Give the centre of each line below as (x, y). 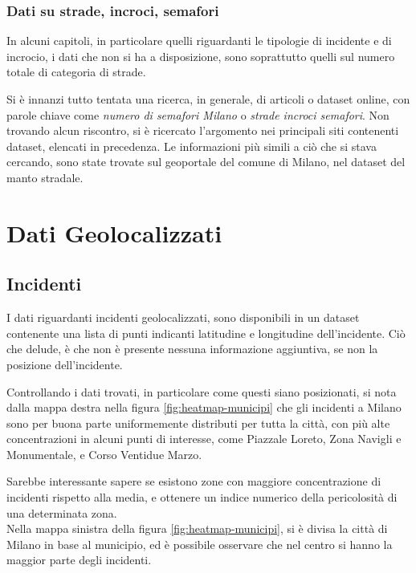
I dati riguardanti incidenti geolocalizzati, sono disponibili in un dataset (183, 317)
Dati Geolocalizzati (114, 232)
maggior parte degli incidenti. (79, 560)
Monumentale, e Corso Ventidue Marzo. (104, 454)
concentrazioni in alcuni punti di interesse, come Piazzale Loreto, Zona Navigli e (204, 439)
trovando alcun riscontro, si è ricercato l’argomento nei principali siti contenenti (203, 130)
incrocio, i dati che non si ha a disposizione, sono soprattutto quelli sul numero (201, 56)
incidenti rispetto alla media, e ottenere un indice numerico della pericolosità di (202, 497)
